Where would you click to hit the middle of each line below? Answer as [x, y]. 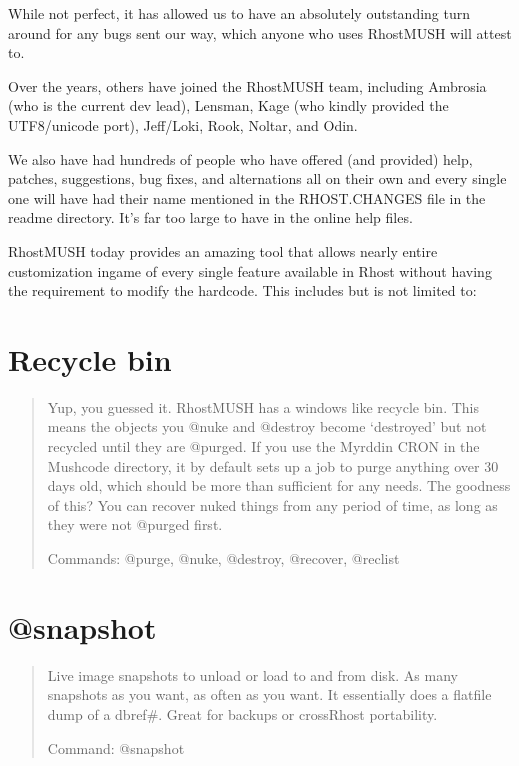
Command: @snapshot [116, 747]
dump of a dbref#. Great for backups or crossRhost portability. [242, 713]
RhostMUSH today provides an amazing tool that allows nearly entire [223, 250]
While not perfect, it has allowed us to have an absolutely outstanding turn [239, 13]
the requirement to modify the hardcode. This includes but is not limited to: [242, 290]
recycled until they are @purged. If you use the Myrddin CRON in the [263, 446]
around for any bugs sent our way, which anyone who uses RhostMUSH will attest [260, 32]
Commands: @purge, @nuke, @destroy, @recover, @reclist [223, 558]
